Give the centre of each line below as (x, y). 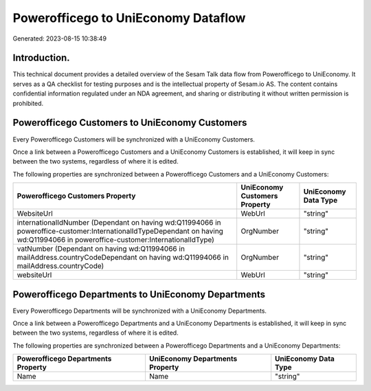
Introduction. (41, 58)
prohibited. (28, 103)
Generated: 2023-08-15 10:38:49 (59, 38)
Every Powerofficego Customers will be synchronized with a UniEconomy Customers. (134, 139)
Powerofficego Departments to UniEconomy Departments (139, 294)
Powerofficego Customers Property (76, 196)
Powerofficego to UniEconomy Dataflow (129, 18)
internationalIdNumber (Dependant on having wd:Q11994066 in (119, 223)
